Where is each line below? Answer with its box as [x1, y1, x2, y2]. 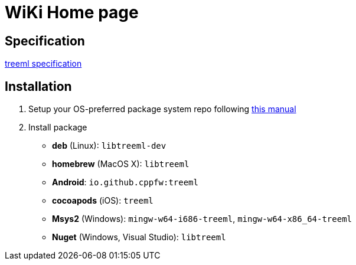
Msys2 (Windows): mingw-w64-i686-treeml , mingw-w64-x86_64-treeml [52, 214, 352, 224]
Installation [5, 78, 72, 94]
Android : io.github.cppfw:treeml [52, 177, 198, 188]
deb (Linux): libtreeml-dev [52, 140, 166, 151]
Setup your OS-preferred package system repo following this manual [28, 104, 296, 114]
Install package [28, 122, 87, 133]
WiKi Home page [5, 2, 139, 22]
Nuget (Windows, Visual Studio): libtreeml [52, 232, 226, 243]
